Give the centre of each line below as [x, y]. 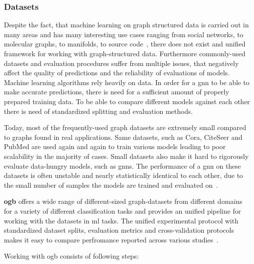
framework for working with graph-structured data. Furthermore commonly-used [125, 53]
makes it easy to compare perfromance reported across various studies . [111, 239]
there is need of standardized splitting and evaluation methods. [98, 111]
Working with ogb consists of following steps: [71, 256]
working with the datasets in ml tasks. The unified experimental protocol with [121, 220]
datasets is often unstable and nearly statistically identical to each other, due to [124, 175]
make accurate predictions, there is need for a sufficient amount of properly [116, 92]
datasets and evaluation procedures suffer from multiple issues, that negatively [121, 63]
